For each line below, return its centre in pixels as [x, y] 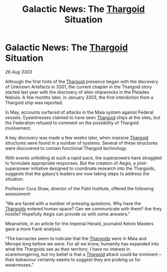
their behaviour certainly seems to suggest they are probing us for [73, 260]
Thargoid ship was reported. [34, 102]
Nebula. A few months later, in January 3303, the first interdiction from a [79, 97]
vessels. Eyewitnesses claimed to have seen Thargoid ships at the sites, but [83, 117]
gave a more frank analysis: [34, 229]
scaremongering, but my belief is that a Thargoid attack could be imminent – [83, 254]
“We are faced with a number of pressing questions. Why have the [73, 203]
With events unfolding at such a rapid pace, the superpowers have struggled [83, 158]
